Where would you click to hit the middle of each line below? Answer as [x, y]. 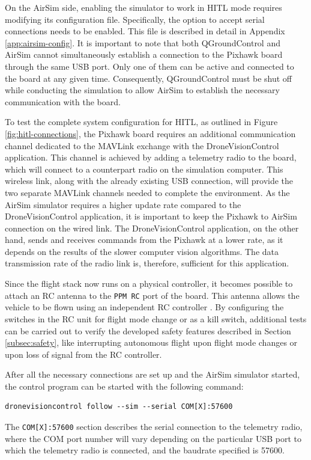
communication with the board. [63, 101]
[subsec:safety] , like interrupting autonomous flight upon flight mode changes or [151, 342]
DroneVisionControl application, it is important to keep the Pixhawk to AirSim [151, 216]
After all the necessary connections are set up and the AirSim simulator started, [152, 374]
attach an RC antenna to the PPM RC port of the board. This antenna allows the [152, 295]
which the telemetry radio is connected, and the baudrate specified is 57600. [145, 450]
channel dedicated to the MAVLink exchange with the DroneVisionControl [142, 145]
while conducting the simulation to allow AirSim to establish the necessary [142, 90]
